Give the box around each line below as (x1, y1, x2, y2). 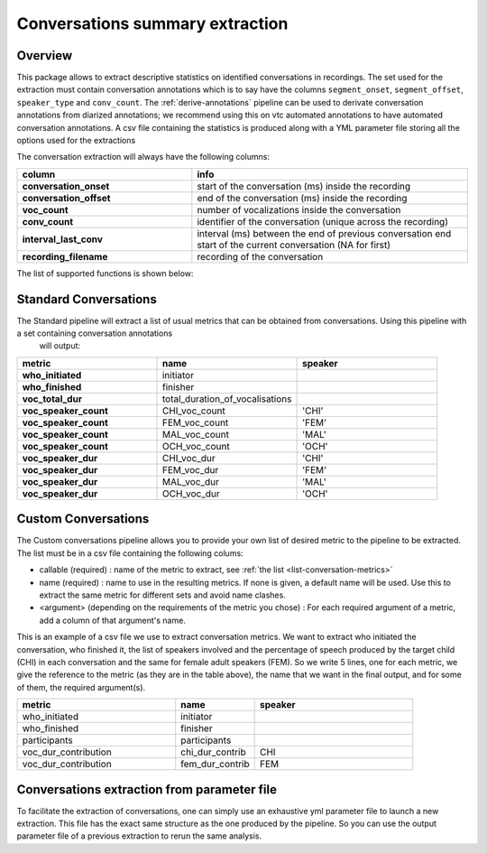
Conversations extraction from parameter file (16, 782, 277, 797)
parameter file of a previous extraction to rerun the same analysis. (16, 830, 262, 841)
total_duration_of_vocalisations (161, 393, 292, 405)
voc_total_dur (22, 393, 83, 405)
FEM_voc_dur (161, 463, 219, 476)
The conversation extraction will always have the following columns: (16, 152, 271, 162)
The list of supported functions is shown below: (16, 267, 194, 279)
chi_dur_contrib (180, 746, 247, 758)
